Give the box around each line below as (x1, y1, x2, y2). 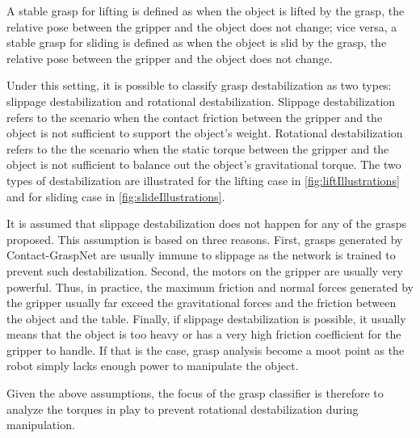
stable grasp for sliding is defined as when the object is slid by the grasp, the (6, 34, 387, 51)
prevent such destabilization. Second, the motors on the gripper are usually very (6, 262, 403, 279)
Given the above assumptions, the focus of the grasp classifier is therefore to (6, 385, 384, 402)
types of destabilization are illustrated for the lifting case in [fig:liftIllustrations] (6, 171, 400, 188)
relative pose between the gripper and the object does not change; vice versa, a (6, 18, 397, 35)
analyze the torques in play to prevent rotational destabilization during (6, 400, 359, 417)
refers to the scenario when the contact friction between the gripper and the (6, 108, 383, 125)
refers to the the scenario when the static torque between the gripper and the (6, 140, 389, 157)
